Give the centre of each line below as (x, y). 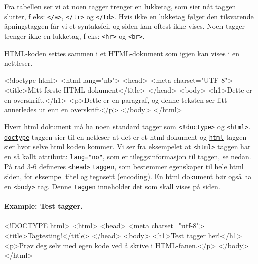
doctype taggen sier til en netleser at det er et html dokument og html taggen (125, 136)
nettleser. (19, 63)
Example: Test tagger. (43, 206)
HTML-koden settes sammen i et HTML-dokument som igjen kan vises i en (122, 53)
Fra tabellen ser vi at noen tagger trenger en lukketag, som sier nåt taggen (120, 6)
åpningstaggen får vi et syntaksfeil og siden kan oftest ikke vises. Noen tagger (125, 26)
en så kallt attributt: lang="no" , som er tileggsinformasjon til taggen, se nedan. (128, 157)
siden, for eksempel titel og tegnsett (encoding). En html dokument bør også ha (128, 176)
